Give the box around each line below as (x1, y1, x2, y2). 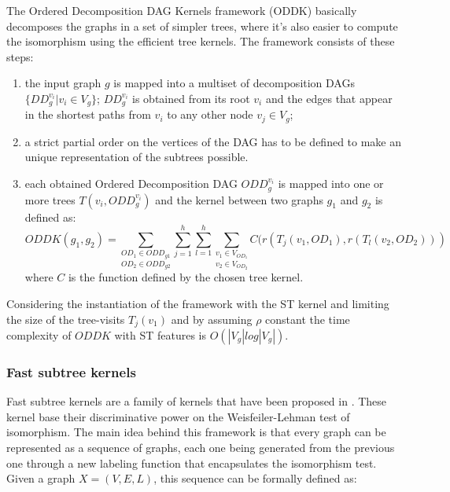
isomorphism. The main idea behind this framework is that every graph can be (6, 424, 386, 440)
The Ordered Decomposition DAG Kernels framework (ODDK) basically (6, 2, 357, 18)
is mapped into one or (278, 175, 384, 192)
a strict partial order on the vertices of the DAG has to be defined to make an (24, 133, 402, 149)
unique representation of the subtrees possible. (24, 149, 249, 165)
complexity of (6, 327, 72, 343)
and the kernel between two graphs (155, 191, 323, 207)
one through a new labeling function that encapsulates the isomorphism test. (6, 454, 377, 471)
